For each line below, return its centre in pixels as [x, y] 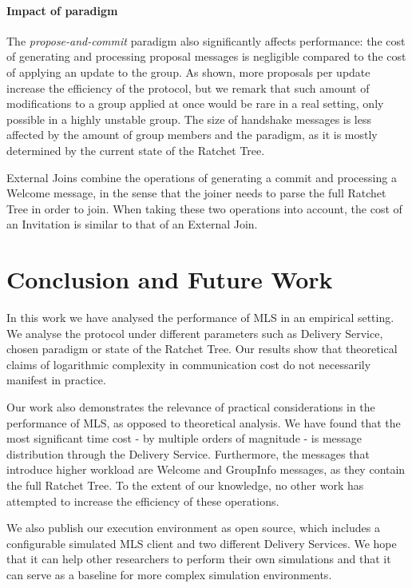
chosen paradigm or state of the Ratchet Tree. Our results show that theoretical [202, 349]
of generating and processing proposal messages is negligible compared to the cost [206, 56]
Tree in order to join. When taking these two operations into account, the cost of [204, 208]
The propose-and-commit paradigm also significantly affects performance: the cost [206, 40]
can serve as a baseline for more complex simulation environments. [169, 574]
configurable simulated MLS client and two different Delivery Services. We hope [202, 543]
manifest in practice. [56, 380]
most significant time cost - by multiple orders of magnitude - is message [184, 438]
